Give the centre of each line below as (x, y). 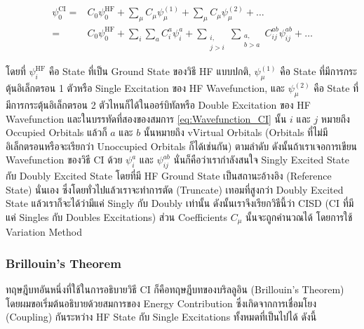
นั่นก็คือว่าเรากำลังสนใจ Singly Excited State (261, 160)
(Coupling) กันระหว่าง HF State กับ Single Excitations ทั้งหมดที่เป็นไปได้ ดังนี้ (161, 317)
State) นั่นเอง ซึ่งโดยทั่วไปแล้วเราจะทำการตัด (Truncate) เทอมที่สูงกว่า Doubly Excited (175, 189)
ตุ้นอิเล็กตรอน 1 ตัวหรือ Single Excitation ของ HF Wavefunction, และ (145, 88)
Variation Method (44, 232)
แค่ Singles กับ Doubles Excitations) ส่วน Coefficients (116, 216)
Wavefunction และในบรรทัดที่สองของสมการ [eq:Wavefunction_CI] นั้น (146, 118)
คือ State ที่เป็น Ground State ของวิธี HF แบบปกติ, (150, 71)
